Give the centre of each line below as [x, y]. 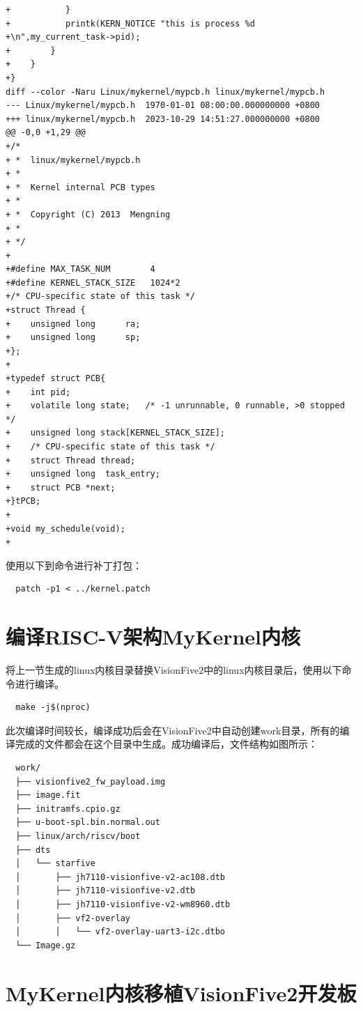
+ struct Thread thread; [71, 460]
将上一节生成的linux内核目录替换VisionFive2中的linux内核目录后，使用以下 [174, 670]
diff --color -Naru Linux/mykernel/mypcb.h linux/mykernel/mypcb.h [165, 92]
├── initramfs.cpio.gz [68, 809]
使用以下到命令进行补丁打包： [74, 565]
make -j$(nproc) [53, 708]
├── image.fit [48, 795]
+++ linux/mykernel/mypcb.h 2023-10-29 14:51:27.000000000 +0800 [163, 119]
